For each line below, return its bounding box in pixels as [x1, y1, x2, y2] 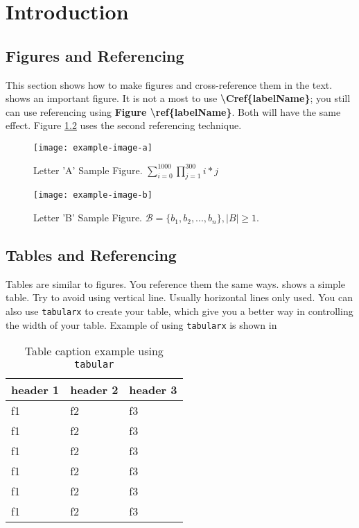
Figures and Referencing [6, 44, 184, 66]
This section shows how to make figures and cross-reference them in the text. [6, 77, 333, 92]
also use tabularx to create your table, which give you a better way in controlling [6, 304, 353, 318]
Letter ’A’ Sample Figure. [33, 162, 143, 177]
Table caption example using [24, 343, 164, 359]
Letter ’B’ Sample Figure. [33, 210, 142, 225]
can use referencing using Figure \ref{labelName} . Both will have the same [6, 104, 341, 119]
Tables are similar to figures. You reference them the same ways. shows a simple [6, 276, 345, 291]
